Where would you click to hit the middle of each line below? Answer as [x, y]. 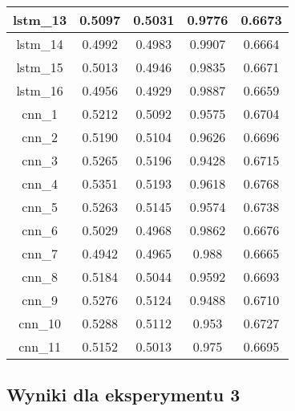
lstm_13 [40, 20]
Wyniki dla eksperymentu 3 [123, 395]
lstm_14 [40, 44]
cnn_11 [40, 346]
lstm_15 [40, 67]
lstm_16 [40, 90]
